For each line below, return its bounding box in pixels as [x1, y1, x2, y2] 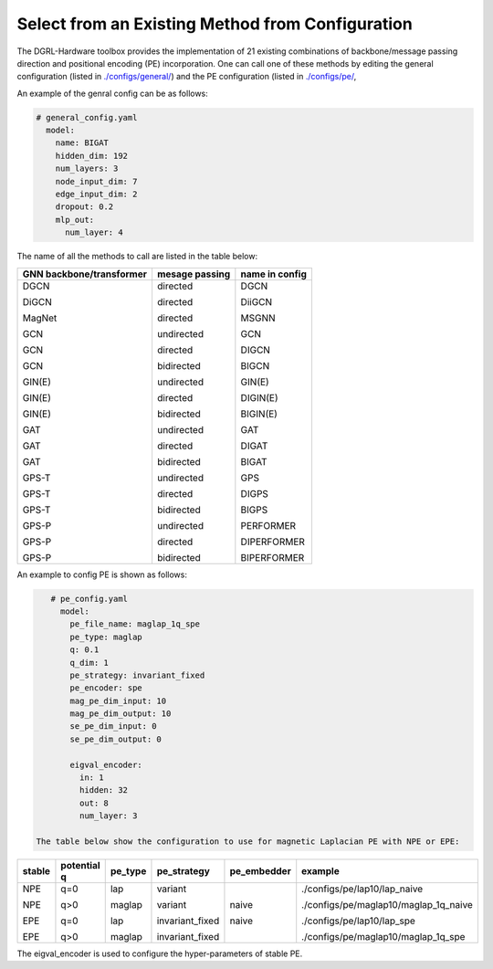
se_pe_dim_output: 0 [69, 733, 162, 744]
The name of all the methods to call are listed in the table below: [16, 251, 258, 262]
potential [60, 858, 100, 871]
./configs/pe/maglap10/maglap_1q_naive [301, 898, 474, 911]
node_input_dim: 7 [55, 176, 138, 186]
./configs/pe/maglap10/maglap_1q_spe [301, 930, 466, 943]
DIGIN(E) [240, 391, 278, 404]
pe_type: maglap [69, 631, 143, 642]
